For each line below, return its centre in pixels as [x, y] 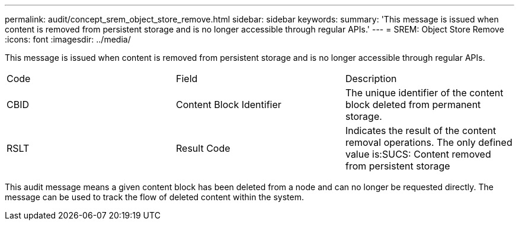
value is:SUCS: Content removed [418, 154]
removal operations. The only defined [429, 142]
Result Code [203, 148]
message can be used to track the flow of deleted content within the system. [154, 197]
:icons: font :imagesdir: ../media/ [68, 39]
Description [371, 79]
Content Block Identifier [228, 105]
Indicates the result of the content [421, 131]
